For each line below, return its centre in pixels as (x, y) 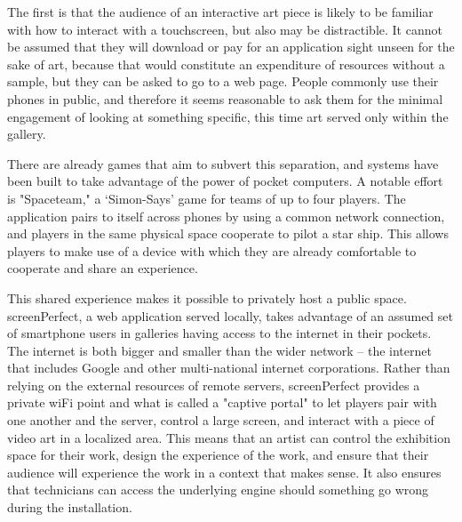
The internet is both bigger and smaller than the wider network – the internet (219, 350)
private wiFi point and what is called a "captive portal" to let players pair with (222, 402)
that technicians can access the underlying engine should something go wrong (218, 490)
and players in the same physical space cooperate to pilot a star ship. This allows (228, 233)
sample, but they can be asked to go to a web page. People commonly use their (223, 81)
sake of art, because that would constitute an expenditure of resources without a (226, 64)
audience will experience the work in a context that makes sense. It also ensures (224, 472)
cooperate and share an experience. (103, 268)
